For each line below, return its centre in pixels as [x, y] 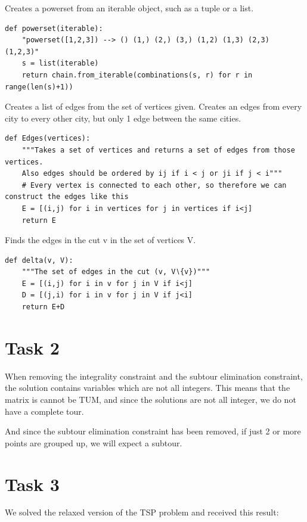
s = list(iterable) [60, 63]
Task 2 [32, 347]
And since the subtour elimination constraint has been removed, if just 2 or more [153, 431]
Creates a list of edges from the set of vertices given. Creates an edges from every [153, 106]
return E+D [43, 307]
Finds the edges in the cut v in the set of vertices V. [100, 240]
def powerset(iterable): [54, 28]
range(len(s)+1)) [39, 87]
